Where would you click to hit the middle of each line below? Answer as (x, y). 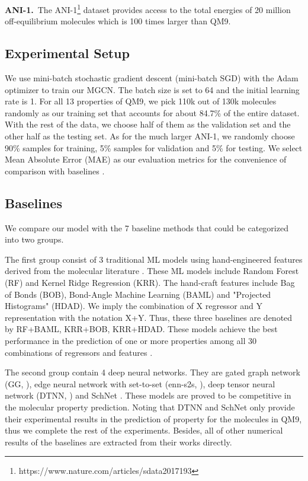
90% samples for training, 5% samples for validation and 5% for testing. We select (154, 147)
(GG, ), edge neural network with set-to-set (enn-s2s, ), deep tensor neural (140, 383)
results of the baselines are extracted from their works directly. (118, 442)
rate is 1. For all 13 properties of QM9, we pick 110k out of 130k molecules (141, 101)
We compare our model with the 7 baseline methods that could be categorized (147, 227)
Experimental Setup (67, 53)
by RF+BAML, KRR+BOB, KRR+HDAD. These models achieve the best (141, 329)
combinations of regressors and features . (79, 352)
